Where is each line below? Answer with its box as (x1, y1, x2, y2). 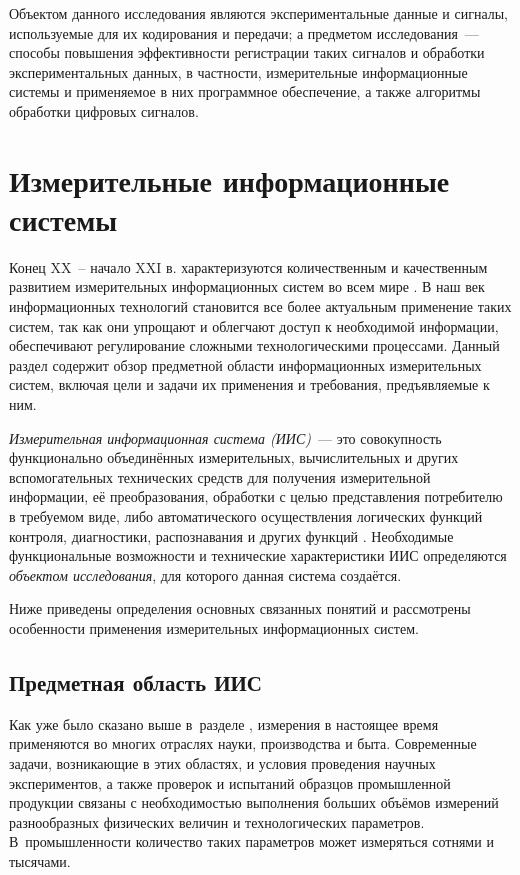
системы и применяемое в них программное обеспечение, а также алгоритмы (9, 81, 481, 102)
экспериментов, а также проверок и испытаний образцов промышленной (9, 772, 451, 793)
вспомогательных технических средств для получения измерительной (9, 466, 431, 487)
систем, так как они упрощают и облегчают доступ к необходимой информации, (9, 315, 499, 336)
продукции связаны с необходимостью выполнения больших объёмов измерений (9, 792, 499, 813)
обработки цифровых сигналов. (9, 100, 199, 121)
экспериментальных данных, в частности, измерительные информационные (9, 61, 468, 82)
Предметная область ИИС (9, 666, 263, 697)
